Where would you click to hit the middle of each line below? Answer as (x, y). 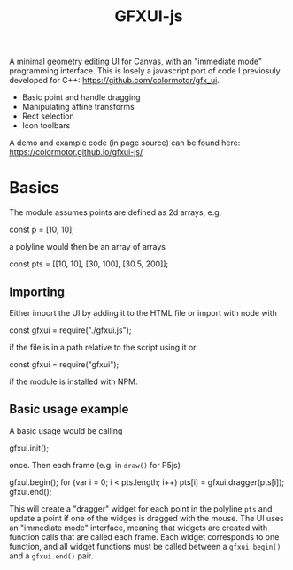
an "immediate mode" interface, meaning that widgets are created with (139, 528)
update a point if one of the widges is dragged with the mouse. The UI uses (147, 518)
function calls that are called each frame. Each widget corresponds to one (144, 536)
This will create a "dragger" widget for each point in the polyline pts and (141, 508)
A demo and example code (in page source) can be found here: (125, 142)
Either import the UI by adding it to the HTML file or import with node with (143, 312)
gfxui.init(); (29, 448)
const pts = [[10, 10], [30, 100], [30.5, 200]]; (89, 264)
